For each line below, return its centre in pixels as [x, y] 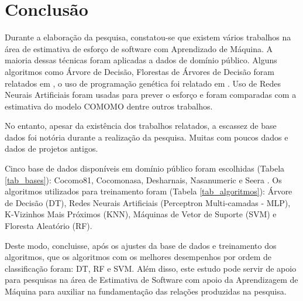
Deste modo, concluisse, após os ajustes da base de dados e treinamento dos [141, 245]
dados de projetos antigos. [51, 148]
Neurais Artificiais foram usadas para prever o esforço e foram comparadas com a [151, 95]
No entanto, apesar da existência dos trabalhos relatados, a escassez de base [141, 126]
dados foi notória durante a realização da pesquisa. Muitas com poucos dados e [147, 137]
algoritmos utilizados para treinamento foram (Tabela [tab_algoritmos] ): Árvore [149, 191]
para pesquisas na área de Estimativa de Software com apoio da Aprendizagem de [151, 280]
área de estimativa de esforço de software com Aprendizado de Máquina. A [139, 48]
